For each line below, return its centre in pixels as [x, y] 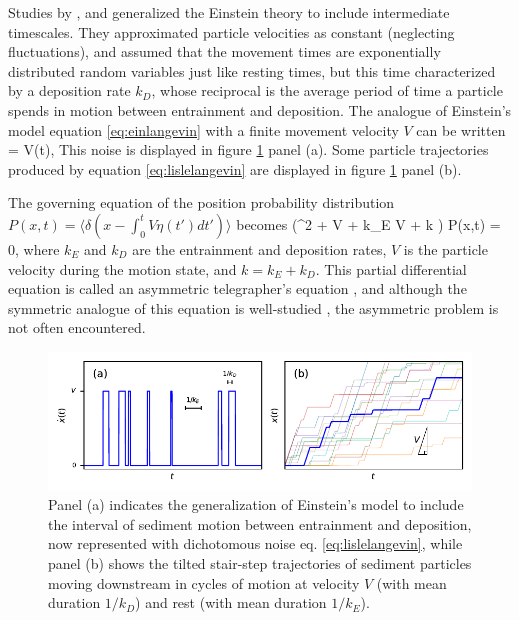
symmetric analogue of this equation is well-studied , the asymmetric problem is [253, 307]
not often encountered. [77, 327]
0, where [34, 248]
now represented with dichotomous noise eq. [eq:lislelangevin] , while [255, 543]
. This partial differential [391, 268]
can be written [461, 129]
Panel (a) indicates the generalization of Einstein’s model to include [256, 504]
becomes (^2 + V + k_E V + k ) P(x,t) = [368, 223]
